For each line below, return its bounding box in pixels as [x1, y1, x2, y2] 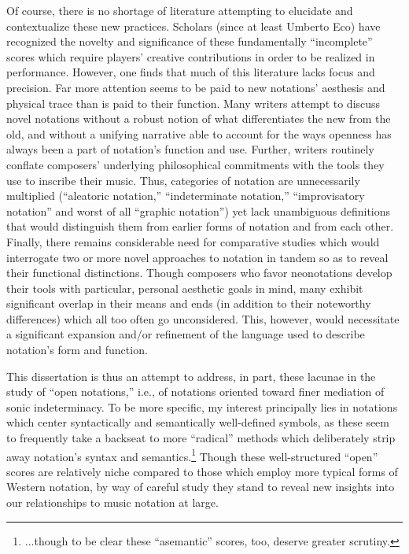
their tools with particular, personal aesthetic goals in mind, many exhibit [6, 279, 363, 296]
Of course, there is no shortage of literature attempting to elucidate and [6, 2, 353, 18]
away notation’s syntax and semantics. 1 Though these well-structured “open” [6, 445, 378, 464]
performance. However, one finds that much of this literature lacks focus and [6, 64, 375, 80]
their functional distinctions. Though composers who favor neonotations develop [6, 264, 392, 281]
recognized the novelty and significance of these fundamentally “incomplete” [6, 33, 373, 50]
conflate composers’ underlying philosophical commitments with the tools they [6, 156, 385, 172]
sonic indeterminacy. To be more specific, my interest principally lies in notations [6, 398, 398, 415]
